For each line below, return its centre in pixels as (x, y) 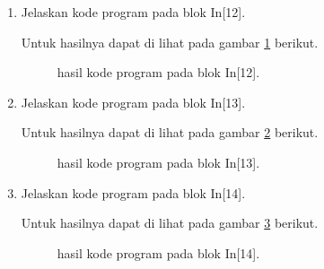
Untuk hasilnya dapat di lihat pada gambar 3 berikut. (170, 223)
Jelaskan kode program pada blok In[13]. (133, 102)
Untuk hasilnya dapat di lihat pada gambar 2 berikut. (170, 132)
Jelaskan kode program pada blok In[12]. (133, 12)
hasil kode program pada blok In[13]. (158, 162)
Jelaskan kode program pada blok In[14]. (133, 192)
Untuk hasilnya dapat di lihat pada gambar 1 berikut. (170, 42)
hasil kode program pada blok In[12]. (158, 72)
